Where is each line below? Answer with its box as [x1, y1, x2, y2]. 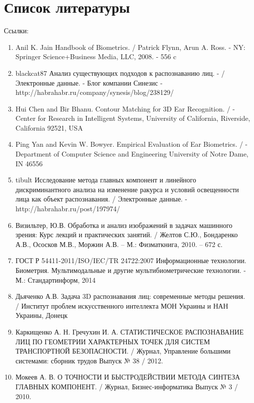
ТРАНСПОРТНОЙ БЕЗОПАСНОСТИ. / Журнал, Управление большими [15, 346, 231, 356]
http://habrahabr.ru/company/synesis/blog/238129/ [15, 87, 174, 97]
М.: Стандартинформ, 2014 [15, 274, 96, 285]
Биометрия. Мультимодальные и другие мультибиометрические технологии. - [15, 265, 246, 275]
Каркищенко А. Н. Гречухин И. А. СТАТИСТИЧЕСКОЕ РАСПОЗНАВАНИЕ [15, 326, 244, 336]
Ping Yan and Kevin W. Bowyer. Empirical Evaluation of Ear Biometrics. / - [15, 139, 248, 149]
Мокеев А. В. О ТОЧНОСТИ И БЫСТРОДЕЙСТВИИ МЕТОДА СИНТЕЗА [15, 372, 240, 382]
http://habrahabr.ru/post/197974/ [15, 203, 120, 214]
